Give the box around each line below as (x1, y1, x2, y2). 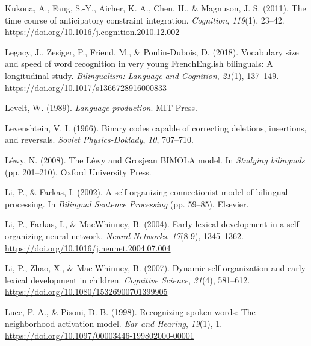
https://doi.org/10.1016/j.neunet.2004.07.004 (5, 241, 171, 254)
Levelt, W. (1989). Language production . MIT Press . (5, 101, 197, 114)
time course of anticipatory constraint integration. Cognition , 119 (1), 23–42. (5, 13, 285, 26)
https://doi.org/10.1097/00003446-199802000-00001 (5, 329, 194, 342)
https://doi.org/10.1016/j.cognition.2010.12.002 (5, 25, 180, 38)
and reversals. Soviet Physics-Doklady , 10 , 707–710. (5, 133, 194, 146)
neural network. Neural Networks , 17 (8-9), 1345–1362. (45, 229, 244, 242)
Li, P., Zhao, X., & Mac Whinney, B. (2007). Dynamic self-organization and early (5, 262, 306, 274)
